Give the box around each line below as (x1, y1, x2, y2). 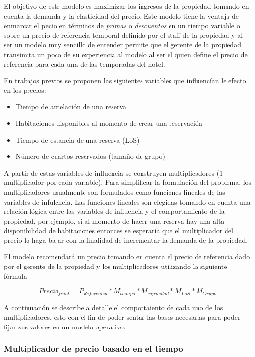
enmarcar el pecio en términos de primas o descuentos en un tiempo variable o (4, 20, 240, 30)
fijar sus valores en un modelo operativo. (4, 321, 126, 331)
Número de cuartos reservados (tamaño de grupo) (15, 151, 165, 161)
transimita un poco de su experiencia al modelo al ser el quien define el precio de (4, 49, 248, 59)
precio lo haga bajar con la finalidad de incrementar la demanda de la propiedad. (4, 235, 248, 245)
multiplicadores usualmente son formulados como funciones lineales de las (4, 186, 225, 197)
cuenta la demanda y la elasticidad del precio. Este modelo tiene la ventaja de (4, 10, 239, 21)
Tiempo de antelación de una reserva (15, 101, 127, 112)
